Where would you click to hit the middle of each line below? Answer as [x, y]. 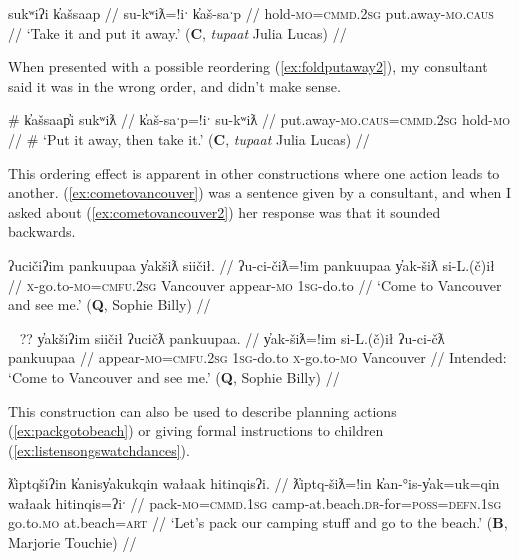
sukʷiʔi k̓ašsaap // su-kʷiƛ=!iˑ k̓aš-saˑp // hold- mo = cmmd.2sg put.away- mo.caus [251, 13]
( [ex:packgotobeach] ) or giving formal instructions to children [196, 430]
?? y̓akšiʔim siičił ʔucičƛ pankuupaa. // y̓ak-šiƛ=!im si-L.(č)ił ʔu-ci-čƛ [232, 337]
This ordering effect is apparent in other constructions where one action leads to [254, 172]
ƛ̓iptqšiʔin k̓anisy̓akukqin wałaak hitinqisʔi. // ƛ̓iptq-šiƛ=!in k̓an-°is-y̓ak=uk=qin [254, 483]
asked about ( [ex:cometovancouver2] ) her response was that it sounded [224, 211]
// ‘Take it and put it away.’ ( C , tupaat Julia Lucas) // [177, 32]
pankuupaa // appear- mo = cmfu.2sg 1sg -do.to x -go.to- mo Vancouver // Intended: [257, 357]
